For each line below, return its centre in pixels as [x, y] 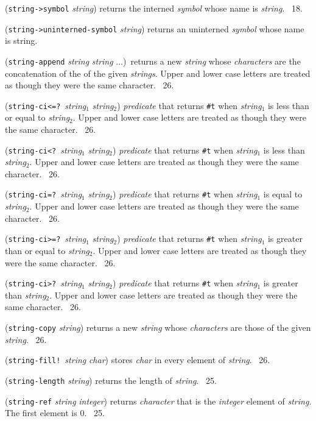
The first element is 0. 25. [55, 413]
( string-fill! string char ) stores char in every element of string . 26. [138, 360]
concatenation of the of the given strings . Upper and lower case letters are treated [158, 73]
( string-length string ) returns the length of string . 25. [111, 380]
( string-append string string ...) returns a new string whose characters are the [153, 61]
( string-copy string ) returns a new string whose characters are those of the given [158, 327]
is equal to [283, 194]
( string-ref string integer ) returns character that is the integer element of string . [158, 401]
